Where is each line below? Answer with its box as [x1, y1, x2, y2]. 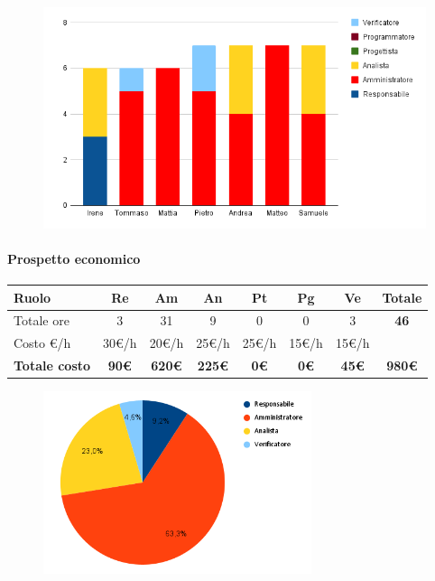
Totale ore [14, 311, 69, 330]
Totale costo [14, 356, 91, 375]
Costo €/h [14, 333, 71, 352]
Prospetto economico [7, 248, 141, 267]
